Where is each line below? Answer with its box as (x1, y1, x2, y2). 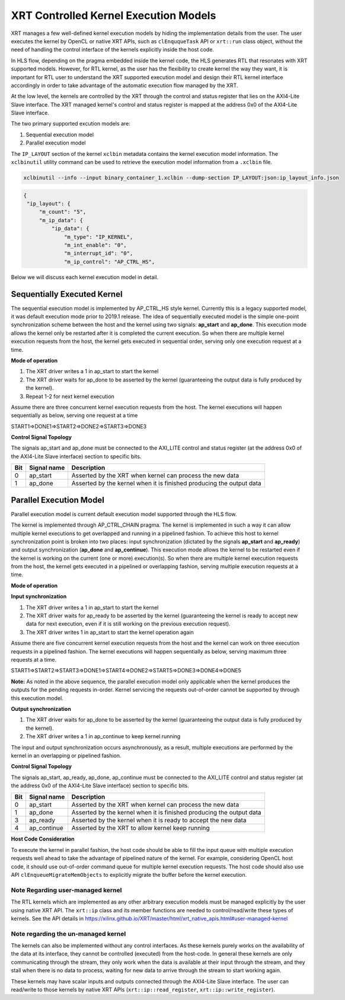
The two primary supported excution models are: (11, 120, 130, 127)
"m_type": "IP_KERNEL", (64, 233, 133, 240)
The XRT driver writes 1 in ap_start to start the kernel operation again (25, 629, 194, 636)
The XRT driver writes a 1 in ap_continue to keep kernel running (25, 733, 181, 740)
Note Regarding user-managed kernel (11, 886, 122, 894)
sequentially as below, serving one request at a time (11, 412, 138, 419)
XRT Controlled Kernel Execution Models (11, 9, 216, 22)
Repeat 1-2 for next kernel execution (25, 393, 115, 400)
